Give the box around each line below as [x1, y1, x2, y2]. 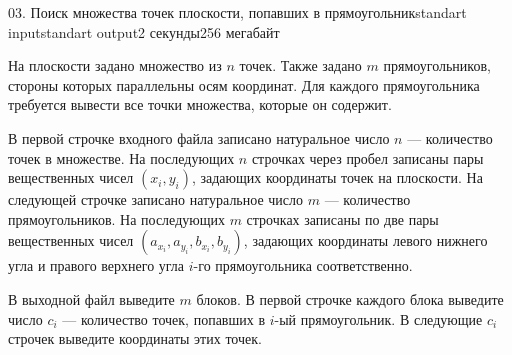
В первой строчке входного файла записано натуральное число [8, 127, 390, 148]
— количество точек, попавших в [62, 308, 265, 329]
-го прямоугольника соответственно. [193, 255, 413, 276]
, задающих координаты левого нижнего [243, 230, 488, 251]
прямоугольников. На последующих [8, 208, 225, 229]
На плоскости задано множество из [8, 55, 222, 76]
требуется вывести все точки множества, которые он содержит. [8, 94, 392, 115]
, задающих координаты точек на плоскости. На [191, 167, 483, 188]
